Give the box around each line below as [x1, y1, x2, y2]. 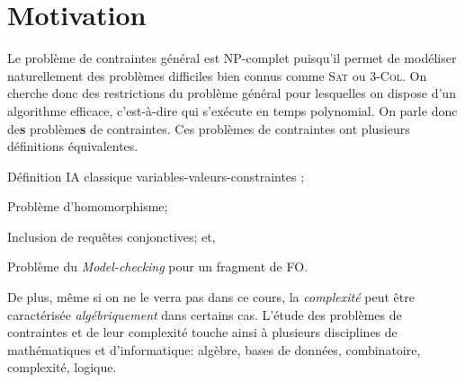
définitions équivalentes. [7, 137, 139, 155]
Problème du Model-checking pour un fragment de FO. [7, 257, 309, 276]
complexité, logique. [7, 358, 117, 377]
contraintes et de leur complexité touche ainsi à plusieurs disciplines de [7, 323, 398, 342]
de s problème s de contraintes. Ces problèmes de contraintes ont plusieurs [7, 119, 410, 138]
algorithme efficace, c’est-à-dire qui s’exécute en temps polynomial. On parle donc [7, 101, 458, 120]
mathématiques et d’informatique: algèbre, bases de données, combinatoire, [7, 340, 421, 359]
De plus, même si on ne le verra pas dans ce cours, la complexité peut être [7, 288, 415, 306]
